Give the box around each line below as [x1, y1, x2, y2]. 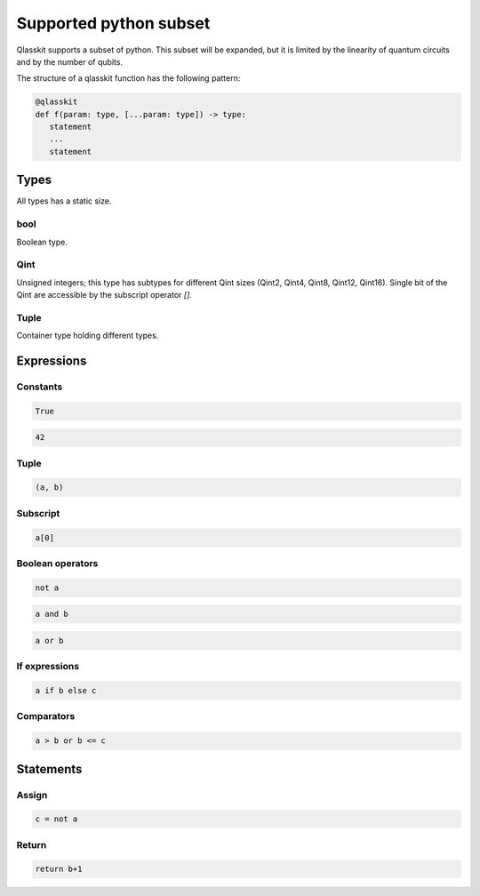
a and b [35, 609, 68, 620]
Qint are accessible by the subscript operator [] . [16, 290, 193, 300]
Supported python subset [16, 13, 211, 33]
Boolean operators [16, 556, 99, 569]
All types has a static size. [16, 196, 112, 206]
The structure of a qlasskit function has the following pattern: [16, 73, 241, 84]
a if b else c [35, 685, 97, 696]
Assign [16, 788, 48, 801]
